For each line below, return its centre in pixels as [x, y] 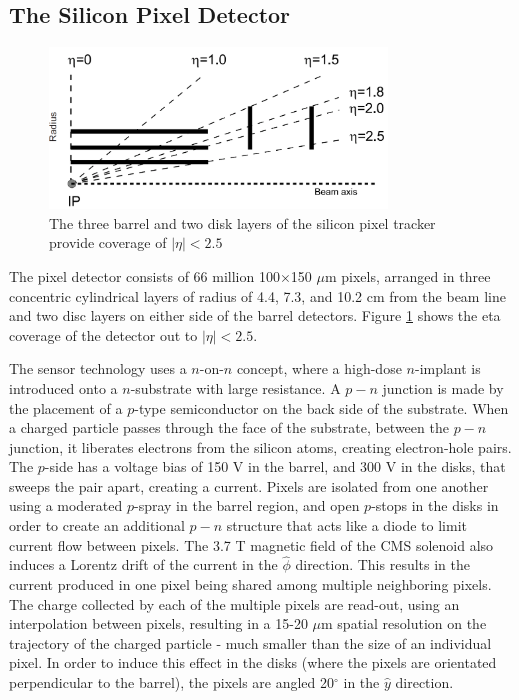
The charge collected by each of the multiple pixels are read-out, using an [234, 603]
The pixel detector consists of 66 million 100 [144, 275]
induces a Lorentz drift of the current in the [143, 564]
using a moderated [66, 505]
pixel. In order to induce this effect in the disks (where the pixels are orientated [253, 662]
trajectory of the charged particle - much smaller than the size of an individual [250, 642]
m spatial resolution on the [404, 623]
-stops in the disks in [435, 505]
